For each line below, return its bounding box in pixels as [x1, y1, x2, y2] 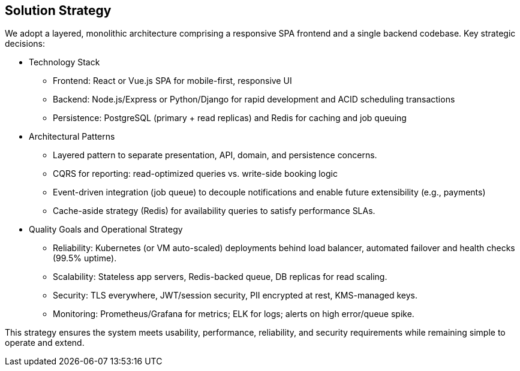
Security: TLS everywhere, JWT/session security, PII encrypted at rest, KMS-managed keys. [53, 290, 417, 301]
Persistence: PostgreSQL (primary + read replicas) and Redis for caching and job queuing [53, 113, 407, 123]
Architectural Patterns [29, 131, 115, 142]
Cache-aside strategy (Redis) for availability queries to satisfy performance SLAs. [53, 206, 375, 216]
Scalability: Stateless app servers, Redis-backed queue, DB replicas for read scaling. [53, 272, 387, 282]
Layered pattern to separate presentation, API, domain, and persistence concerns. [53, 150, 377, 161]
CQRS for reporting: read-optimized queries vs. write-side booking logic [53, 168, 338, 179]
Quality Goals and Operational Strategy [29, 224, 183, 235]
